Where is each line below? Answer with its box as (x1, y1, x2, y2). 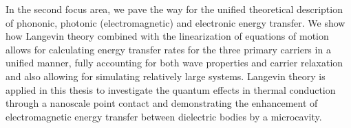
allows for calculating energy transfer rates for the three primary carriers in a (6, 42, 331, 56)
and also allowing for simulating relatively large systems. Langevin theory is (6, 68, 326, 83)
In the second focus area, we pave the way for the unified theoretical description (6, 2, 343, 16)
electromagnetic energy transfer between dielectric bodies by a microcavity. (6, 109, 322, 123)
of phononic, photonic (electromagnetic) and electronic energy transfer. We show (6, 15, 345, 29)
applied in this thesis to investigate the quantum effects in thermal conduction (6, 82, 336, 97)
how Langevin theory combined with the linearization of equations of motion (6, 29, 329, 43)
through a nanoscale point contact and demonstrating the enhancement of (6, 96, 318, 110)
